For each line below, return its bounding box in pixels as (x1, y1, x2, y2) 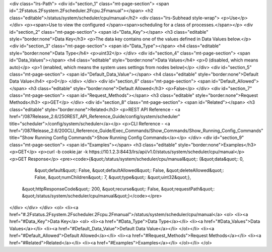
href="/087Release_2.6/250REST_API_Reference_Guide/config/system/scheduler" (9, 113, 180, 119)
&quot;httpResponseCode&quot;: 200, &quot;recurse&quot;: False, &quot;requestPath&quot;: (22, 185, 215, 192)
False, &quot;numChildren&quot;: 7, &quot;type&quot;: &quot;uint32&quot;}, (34, 174, 191, 180)
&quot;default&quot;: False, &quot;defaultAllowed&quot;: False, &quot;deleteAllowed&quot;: (34, 167, 224, 173)
